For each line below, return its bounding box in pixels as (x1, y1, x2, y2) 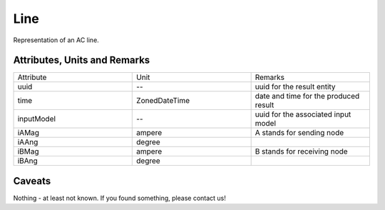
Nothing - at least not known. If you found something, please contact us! (13, 194, 226, 202)
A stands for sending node (255, 128, 344, 138)
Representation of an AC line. (13, 36, 99, 44)
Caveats (13, 175, 51, 187)
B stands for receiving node (255, 146, 349, 156)
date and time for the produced (255, 91, 360, 101)
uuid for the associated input (255, 109, 351, 119)
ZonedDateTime (136, 96, 190, 106)
